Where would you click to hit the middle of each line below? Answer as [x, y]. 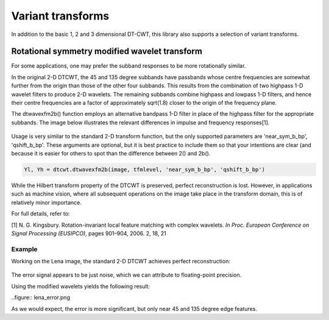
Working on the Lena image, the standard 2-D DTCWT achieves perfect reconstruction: [121, 261]
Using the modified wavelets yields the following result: [81, 286]
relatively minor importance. [47, 202]
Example [24, 249]
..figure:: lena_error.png [41, 297]
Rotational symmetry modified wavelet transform [107, 52]
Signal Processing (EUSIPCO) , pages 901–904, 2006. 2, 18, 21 [89, 233]
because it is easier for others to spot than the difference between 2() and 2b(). [111, 153]
